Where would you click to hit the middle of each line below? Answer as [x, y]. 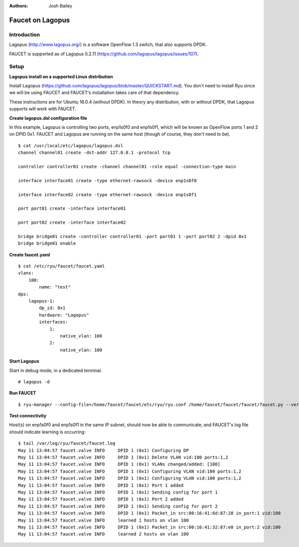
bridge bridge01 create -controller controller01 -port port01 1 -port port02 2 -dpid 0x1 [132, 236]
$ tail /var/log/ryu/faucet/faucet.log [67, 443]
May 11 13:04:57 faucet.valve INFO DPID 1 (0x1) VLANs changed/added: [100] [119, 464]
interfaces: [54, 322]
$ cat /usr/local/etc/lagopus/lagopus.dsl [71, 145]
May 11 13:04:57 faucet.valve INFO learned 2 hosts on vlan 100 [103, 534]
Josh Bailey [60, 6]
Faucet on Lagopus [39, 20]
